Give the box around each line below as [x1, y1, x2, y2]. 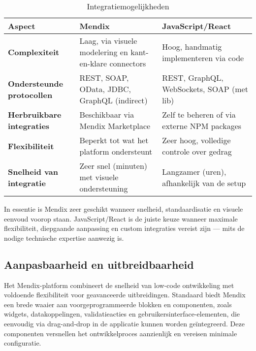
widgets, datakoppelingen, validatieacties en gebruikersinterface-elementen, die [4, 309, 240, 319]
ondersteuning [79, 183, 128, 194]
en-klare [79, 58, 107, 69]
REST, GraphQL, [162, 72, 224, 83]
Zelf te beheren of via [162, 109, 236, 120]
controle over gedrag [162, 146, 232, 157]
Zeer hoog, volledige [162, 134, 231, 146]
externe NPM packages [162, 120, 242, 131]
